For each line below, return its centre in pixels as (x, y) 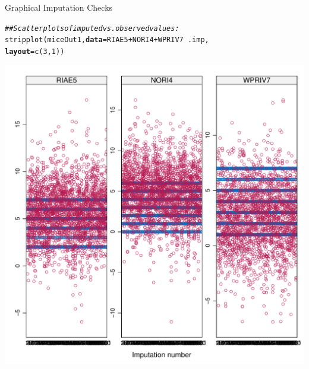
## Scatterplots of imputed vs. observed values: (92, 28)
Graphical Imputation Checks (59, 7)
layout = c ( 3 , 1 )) (35, 51)
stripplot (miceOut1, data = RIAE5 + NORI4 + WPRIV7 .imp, (107, 40)
